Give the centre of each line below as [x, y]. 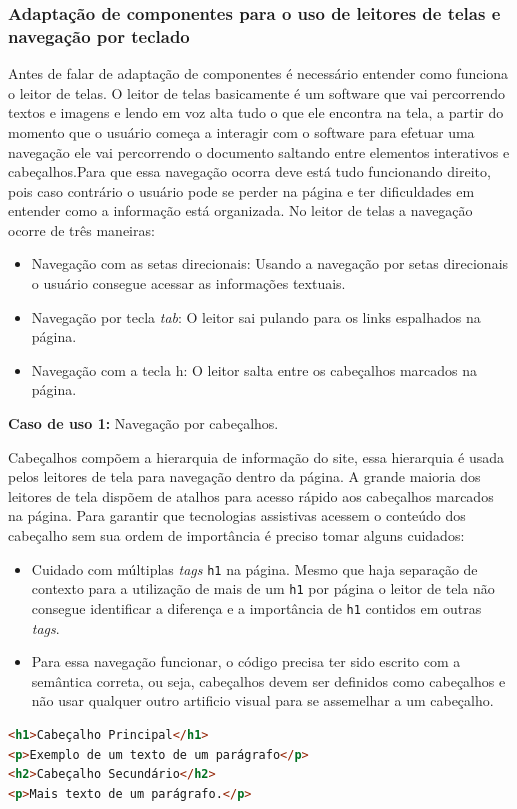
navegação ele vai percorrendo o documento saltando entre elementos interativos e [259, 151]
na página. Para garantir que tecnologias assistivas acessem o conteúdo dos [237, 515]
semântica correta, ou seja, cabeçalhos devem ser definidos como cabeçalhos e [268, 680]
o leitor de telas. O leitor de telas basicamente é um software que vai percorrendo [257, 92]
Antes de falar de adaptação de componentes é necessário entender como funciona [258, 73]
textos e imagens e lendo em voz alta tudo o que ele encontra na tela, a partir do [256, 112]
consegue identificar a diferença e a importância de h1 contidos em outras [256, 607]
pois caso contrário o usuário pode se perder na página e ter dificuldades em [241, 190]
